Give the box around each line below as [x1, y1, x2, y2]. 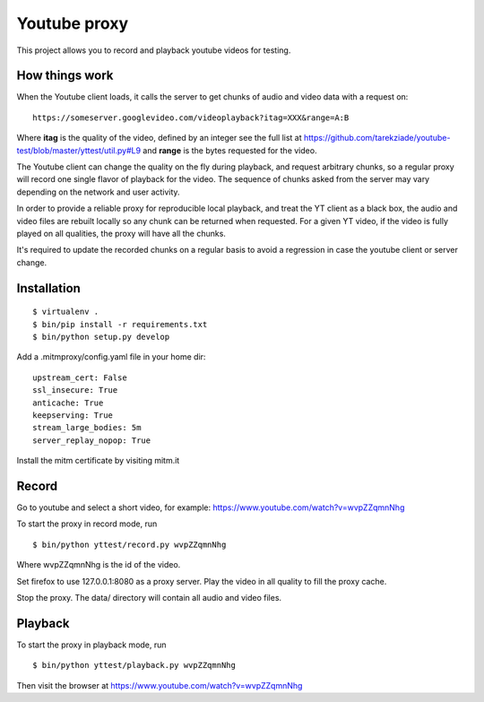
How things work [16, 68, 114, 83]
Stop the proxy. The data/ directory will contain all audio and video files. [16, 592, 282, 602]
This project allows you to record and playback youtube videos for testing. [16, 45, 291, 56]
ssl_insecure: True [32, 386, 118, 395]
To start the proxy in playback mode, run [16, 639, 167, 650]
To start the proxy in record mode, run [16, 518, 158, 529]
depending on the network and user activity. [16, 186, 180, 197]
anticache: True [32, 397, 104, 408]
